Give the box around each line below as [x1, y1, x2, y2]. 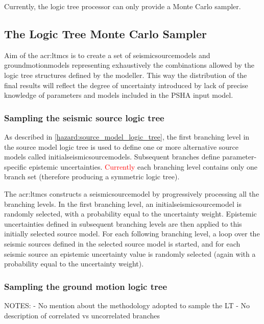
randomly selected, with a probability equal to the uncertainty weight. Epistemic [4, 208, 257, 219]
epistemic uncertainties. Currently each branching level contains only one [29, 161, 257, 172]
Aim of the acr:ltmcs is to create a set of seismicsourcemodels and [4, 49, 210, 60]
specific [4, 161, 27, 172]
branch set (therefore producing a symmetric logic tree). [4, 171, 180, 182]
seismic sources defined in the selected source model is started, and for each [4, 238, 241, 249]
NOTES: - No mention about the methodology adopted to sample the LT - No [4, 300, 250, 310]
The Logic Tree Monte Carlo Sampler [4, 25, 207, 41]
